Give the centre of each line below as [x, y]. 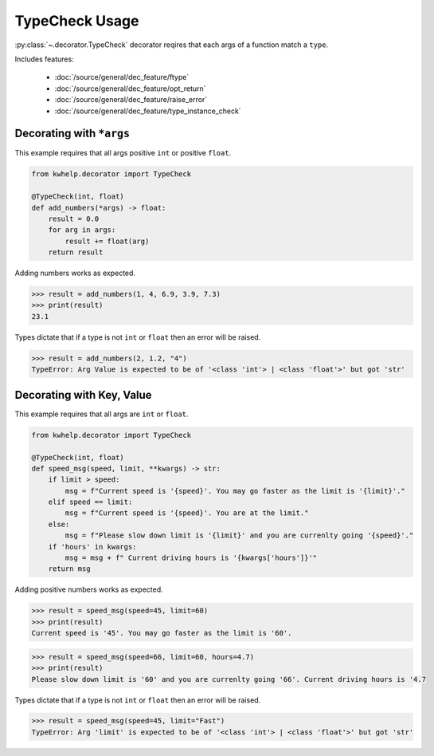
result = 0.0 [74, 219]
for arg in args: [82, 230]
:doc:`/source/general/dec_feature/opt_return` [130, 89]
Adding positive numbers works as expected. [89, 589]
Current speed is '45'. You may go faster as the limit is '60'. [162, 633]
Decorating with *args [72, 134]
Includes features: [45, 59]
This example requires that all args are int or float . [102, 414]
